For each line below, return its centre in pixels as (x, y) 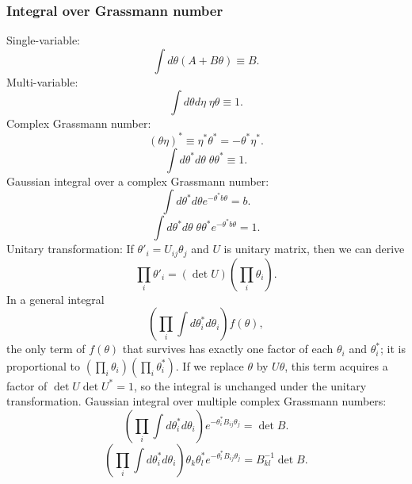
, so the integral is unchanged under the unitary (250, 385)
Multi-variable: (42, 81)
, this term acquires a (336, 365)
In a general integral (55, 299)
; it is (393, 349)
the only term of (46, 349)
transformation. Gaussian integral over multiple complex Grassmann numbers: (196, 401)
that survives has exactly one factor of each (228, 349)
